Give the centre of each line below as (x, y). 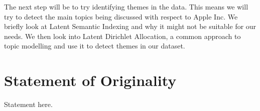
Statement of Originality (90, 80)
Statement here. (28, 104)
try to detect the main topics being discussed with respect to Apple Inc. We (121, 16)
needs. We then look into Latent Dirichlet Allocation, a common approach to (122, 36)
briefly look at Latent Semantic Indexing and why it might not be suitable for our (130, 26)
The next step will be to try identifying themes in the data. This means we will (126, 6)
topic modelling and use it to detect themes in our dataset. (95, 46)
